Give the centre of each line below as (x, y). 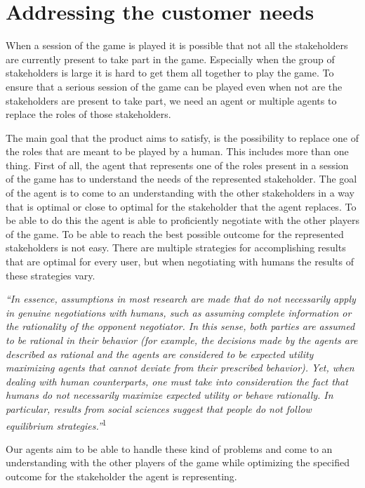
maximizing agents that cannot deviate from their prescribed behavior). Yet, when (180, 368)
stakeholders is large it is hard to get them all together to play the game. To (170, 73)
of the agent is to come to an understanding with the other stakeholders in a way (180, 193)
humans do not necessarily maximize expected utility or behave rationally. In (170, 395)
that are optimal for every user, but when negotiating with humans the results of (180, 262)
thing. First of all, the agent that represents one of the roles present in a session (177, 165)
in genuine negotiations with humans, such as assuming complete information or (179, 312)
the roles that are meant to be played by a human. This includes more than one (177, 151)
